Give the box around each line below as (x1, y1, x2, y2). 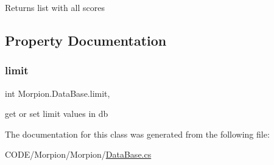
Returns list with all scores (5, 1, 105, 13)
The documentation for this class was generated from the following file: (5, 127, 270, 140)
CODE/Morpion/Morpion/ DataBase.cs (5, 148, 152, 161)
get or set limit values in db (5, 107, 108, 120)
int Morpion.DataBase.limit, (5, 86, 110, 99)
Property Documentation (5, 30, 167, 49)
